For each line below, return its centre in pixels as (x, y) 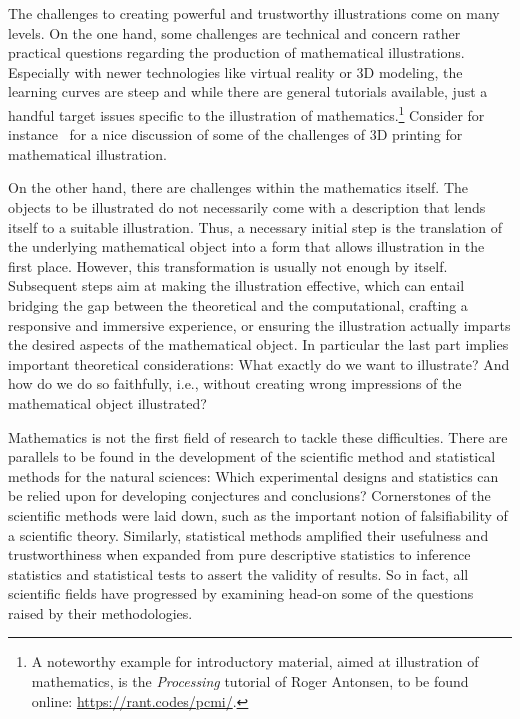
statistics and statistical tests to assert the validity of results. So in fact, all (238, 573)
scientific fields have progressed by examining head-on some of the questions (241, 593)
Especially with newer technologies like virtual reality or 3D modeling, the (235, 71)
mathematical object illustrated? (107, 402)
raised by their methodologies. (100, 612)
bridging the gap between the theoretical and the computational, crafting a (238, 304)
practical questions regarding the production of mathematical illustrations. (236, 52)
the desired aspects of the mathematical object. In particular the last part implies (258, 344)
